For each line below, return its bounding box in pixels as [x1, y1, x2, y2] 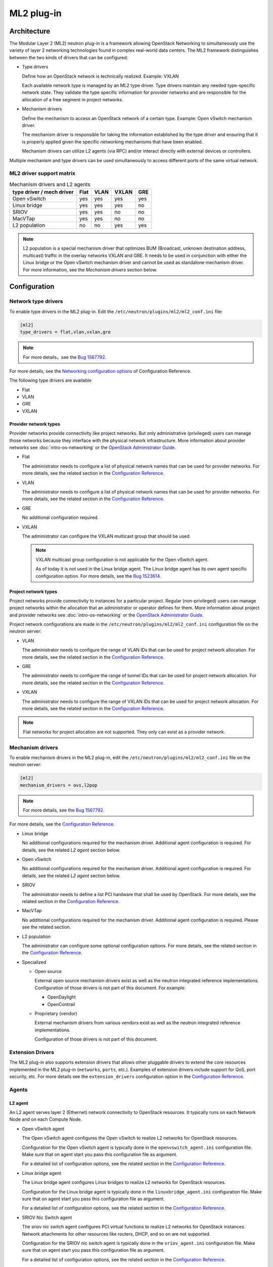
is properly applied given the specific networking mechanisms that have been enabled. [22, 138, 203, 144]
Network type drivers [9, 298, 63, 305]
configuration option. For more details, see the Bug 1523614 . [35, 573, 161, 579]
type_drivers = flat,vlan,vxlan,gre [20, 329, 111, 335]
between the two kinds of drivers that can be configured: [9, 54, 128, 60]
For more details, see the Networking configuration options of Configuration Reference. [9, 368, 192, 374]
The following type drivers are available [9, 378, 92, 384]
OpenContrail [47, 1001, 75, 1007]
